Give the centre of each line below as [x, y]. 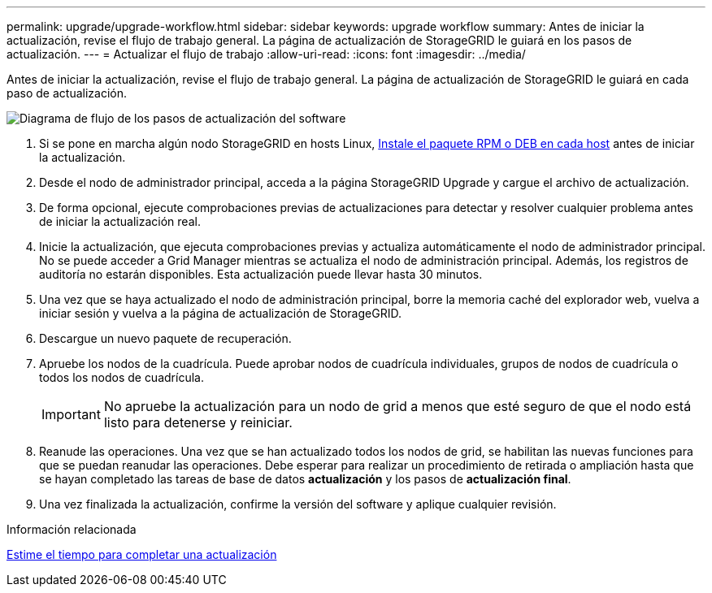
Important [71, 414]
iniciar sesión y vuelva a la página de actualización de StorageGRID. [220, 313]
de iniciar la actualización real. [120, 221]
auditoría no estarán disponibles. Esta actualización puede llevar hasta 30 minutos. [261, 274]
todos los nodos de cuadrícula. [122, 377]
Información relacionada [72, 529]
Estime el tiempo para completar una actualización [142, 554]
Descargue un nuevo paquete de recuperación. [165, 338]
